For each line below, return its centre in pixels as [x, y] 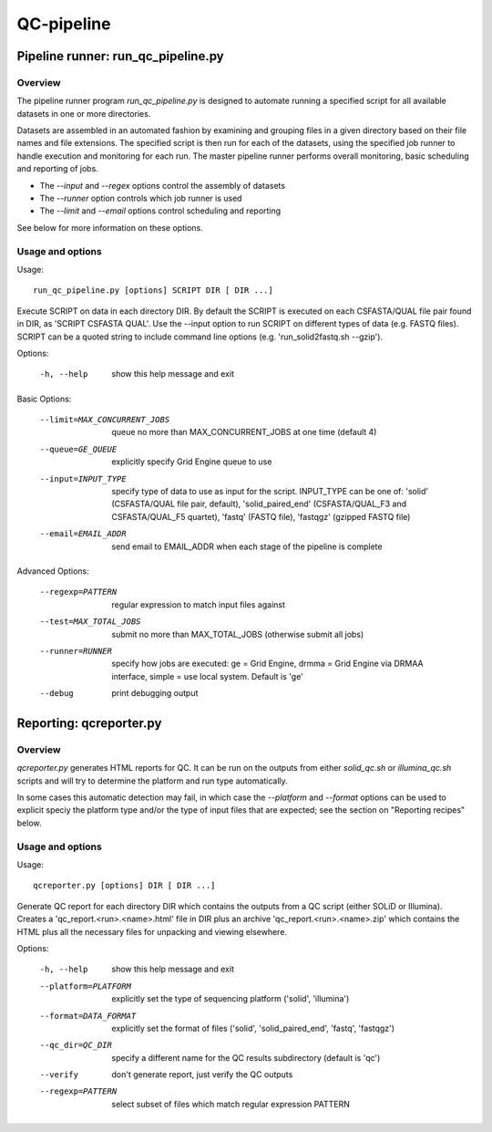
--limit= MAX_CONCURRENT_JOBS [105, 420]
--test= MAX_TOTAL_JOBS [90, 622]
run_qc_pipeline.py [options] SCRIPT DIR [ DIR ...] [153, 291]
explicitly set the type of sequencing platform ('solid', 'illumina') [231, 999]
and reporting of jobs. [58, 169]
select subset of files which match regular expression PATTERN [231, 1104]
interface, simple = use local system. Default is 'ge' [208, 676]
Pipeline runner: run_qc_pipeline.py [120, 56]
